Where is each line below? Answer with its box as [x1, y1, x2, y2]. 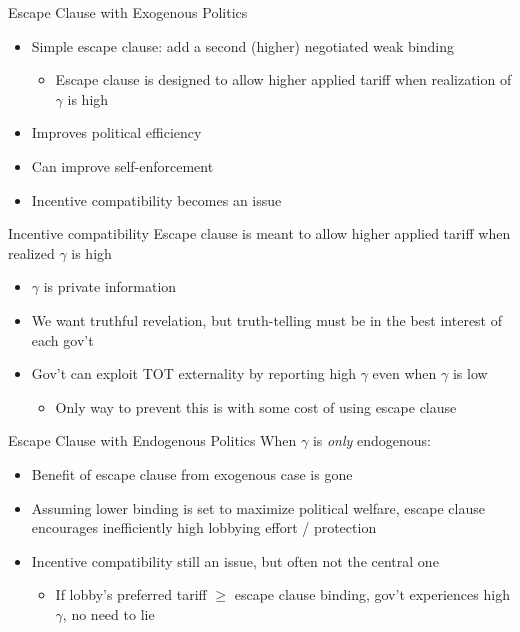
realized [8, 242, 55, 263]
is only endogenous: [312, 430, 432, 451]
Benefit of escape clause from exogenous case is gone [31, 463, 353, 484]
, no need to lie [62, 603, 155, 624]
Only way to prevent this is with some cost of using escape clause [55, 396, 457, 417]
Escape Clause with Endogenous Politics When [8, 430, 297, 451]
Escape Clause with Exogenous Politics [8, 2, 248, 22]
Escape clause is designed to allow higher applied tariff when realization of [55, 69, 512, 90]
